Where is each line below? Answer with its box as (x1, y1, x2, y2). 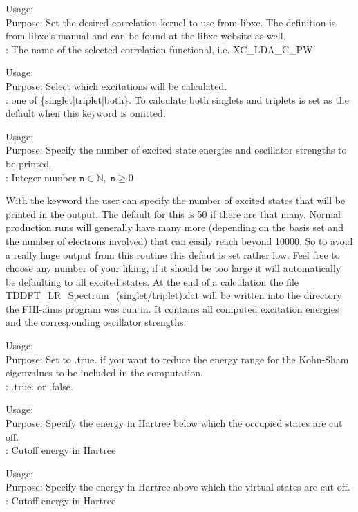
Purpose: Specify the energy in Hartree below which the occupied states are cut (6, 416, 343, 430)
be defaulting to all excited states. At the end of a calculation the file (6, 274, 299, 289)
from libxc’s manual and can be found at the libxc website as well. (6, 28, 286, 43)
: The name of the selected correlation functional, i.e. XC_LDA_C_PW (6, 42, 313, 56)
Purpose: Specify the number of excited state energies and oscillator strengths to (6, 143, 347, 157)
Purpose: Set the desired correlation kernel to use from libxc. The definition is (6, 15, 336, 29)
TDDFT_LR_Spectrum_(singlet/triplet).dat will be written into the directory (6, 288, 342, 302)
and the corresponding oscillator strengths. (6, 315, 187, 329)
